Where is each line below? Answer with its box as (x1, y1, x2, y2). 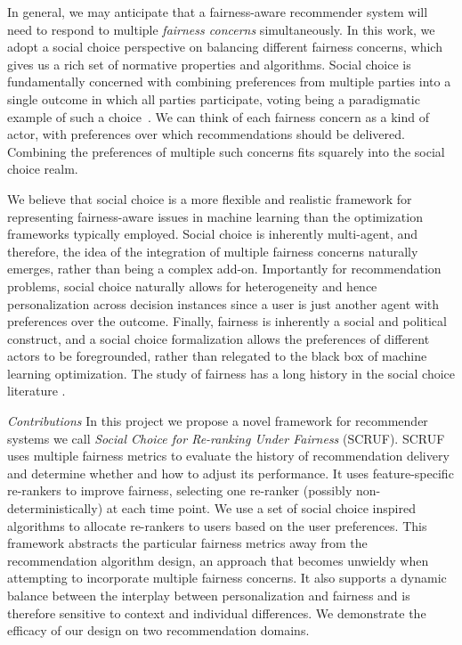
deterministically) (7, 499, 103, 518)
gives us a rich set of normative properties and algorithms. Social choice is (7, 54, 411, 73)
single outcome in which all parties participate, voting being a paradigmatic (7, 89, 420, 108)
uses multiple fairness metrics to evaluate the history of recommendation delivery (7, 446, 450, 465)
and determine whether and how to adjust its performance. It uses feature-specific (7, 463, 454, 482)
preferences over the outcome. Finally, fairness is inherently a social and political (7, 312, 447, 331)
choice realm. (7, 159, 78, 178)
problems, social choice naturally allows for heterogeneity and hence (7, 276, 377, 295)
